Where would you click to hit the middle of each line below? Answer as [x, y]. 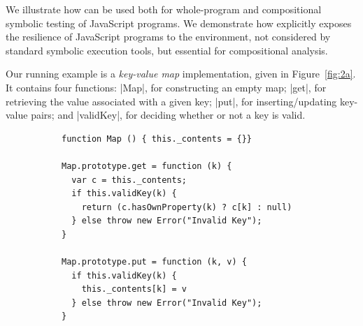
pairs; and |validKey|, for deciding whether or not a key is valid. [168, 115]
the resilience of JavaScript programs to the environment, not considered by [168, 37]
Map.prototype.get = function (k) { [147, 166]
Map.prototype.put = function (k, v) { [154, 262]
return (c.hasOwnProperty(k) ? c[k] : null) [187, 207]
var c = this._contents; [129, 180]
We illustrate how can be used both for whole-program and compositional [164, 9]
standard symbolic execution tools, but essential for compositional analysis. [167, 50]
